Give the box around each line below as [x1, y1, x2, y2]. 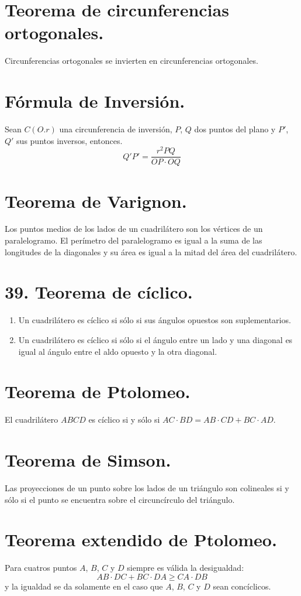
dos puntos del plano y [194, 123, 276, 135]
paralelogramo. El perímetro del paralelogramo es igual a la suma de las [5, 234, 262, 246]
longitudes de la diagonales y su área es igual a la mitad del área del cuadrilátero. [5, 245, 297, 258]
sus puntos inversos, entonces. [16, 134, 123, 146]
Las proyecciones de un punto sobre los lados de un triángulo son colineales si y [5, 482, 289, 494]
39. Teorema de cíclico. [5, 280, 193, 304]
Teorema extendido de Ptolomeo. [5, 528, 277, 552]
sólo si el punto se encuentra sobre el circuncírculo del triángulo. [5, 493, 235, 505]
